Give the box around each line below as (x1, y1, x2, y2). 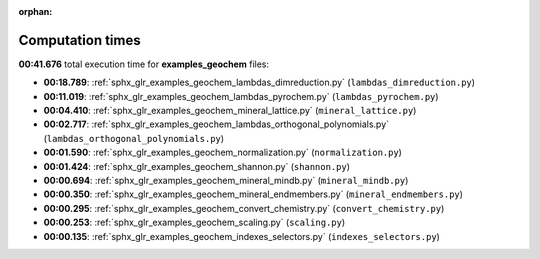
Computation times (18, 31, 141, 49)
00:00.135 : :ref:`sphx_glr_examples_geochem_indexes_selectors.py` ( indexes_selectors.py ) (43, 230, 440, 242)
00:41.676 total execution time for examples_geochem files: (18, 58, 270, 70)
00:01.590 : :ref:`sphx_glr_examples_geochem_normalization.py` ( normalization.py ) (43, 146, 402, 159)
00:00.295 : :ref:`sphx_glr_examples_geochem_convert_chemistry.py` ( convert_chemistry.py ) (43, 202, 445, 214)
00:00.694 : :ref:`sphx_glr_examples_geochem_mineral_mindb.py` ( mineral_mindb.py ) (43, 175, 409, 187)
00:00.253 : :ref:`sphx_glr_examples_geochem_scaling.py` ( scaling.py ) (43, 216, 346, 229)
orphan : (18, 6, 53, 17)
